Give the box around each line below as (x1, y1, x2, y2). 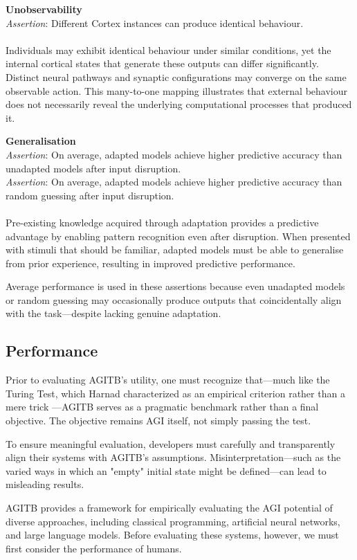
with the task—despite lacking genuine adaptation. (6, 306, 221, 320)
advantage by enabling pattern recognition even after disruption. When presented (6, 228, 351, 243)
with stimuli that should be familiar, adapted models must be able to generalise (6, 242, 344, 257)
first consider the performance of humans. (6, 541, 182, 555)
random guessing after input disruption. (6, 188, 174, 202)
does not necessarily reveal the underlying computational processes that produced (6, 97, 352, 111)
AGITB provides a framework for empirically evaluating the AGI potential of (6, 500, 333, 515)
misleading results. (6, 477, 84, 491)
